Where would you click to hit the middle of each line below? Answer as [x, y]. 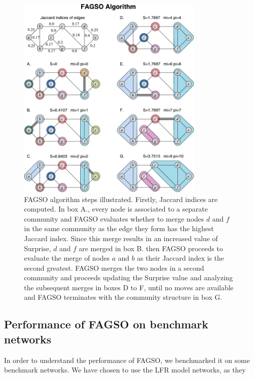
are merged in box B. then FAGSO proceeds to [151, 248]
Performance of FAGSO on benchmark [106, 324]
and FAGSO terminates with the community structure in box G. [123, 297]
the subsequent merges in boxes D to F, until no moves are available [129, 287]
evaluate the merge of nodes [67, 258]
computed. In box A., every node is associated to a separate [116, 209]
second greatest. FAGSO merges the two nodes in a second [114, 267]
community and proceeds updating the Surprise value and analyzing [129, 277]
